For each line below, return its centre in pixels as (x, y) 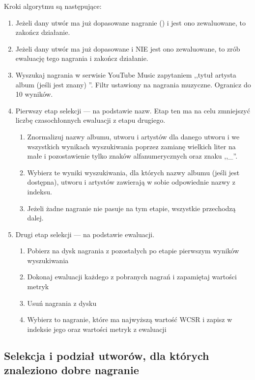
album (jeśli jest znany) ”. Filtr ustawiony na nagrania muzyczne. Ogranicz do (133, 84)
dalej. (35, 218)
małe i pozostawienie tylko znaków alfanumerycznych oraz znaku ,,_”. (132, 156)
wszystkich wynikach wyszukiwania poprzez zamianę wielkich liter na (131, 146)
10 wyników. (34, 94)
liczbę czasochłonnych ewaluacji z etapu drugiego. (90, 120)
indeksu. (40, 191)
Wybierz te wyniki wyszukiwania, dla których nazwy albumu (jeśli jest (133, 172)
